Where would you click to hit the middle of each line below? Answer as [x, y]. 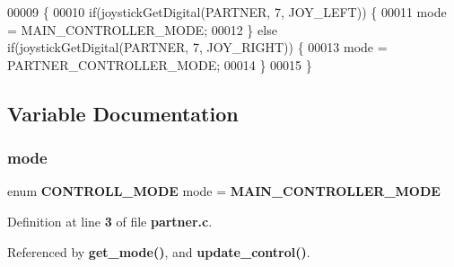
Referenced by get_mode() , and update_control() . [159, 251]
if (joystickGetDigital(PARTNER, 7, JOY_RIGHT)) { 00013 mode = [197, 47]
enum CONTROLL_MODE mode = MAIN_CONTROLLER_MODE [224, 191]
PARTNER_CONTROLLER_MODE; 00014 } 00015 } [160, 64]
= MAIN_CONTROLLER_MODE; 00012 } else [142, 29]
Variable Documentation [123, 113]
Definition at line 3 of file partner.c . [110, 221]
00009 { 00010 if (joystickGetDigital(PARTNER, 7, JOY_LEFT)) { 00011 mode [227, 12]
